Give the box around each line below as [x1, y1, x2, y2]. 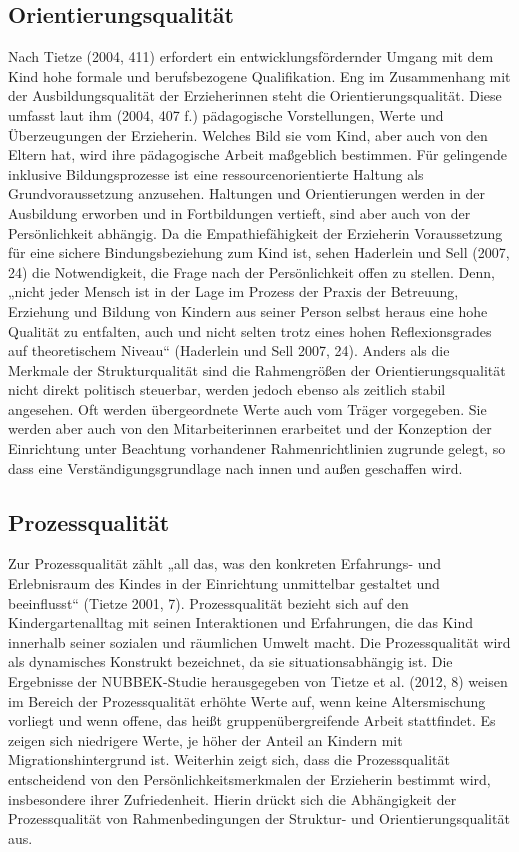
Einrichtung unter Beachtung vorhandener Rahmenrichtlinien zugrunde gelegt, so [8, 438, 506, 459]
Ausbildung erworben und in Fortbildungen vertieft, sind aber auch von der [8, 202, 471, 223]
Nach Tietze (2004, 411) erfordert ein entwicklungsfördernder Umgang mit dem [8, 46, 494, 67]
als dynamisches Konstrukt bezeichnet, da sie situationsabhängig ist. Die [8, 651, 453, 672]
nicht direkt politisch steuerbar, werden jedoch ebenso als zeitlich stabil [8, 379, 446, 400]
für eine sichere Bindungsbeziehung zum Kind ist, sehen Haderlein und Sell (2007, [8, 242, 510, 263]
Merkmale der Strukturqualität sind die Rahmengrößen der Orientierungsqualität [8, 359, 506, 380]
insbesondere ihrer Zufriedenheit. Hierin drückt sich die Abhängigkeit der [8, 788, 457, 809]
